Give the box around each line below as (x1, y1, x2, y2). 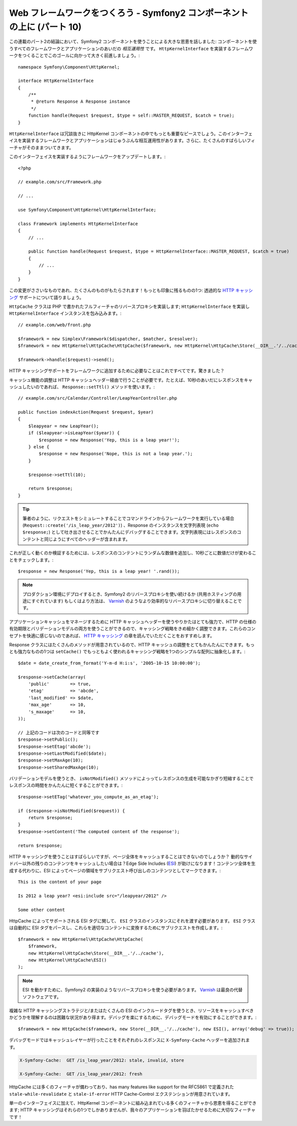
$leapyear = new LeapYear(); (28, 423, 99, 429)
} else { (28, 444, 49, 450)
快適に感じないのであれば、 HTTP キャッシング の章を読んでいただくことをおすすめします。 (26, 633, 215, 638)
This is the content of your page (18, 879, 101, 885)
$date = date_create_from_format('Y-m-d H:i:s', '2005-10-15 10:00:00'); (18, 660, 201, 666)
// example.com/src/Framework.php (18, 179, 101, 185)
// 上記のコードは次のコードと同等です (18, 730, 100, 735)
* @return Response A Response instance (31, 99, 131, 104)
